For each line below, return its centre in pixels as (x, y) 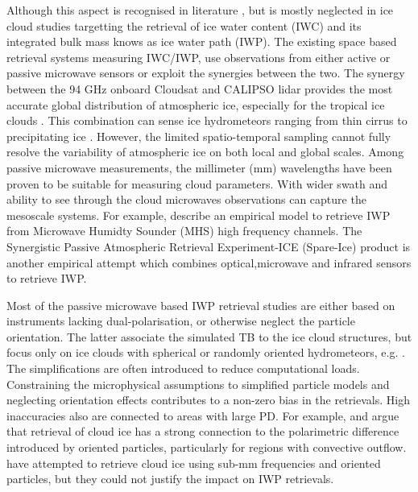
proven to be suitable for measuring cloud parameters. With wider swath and (197, 183)
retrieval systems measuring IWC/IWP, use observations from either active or (199, 57)
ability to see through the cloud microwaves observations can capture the (186, 199)
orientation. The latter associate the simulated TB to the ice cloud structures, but (209, 336)
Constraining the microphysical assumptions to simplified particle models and (198, 384)
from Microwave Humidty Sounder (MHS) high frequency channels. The (184, 231)
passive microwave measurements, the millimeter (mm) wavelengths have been (199, 167)
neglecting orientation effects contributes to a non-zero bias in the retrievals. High (208, 400)
